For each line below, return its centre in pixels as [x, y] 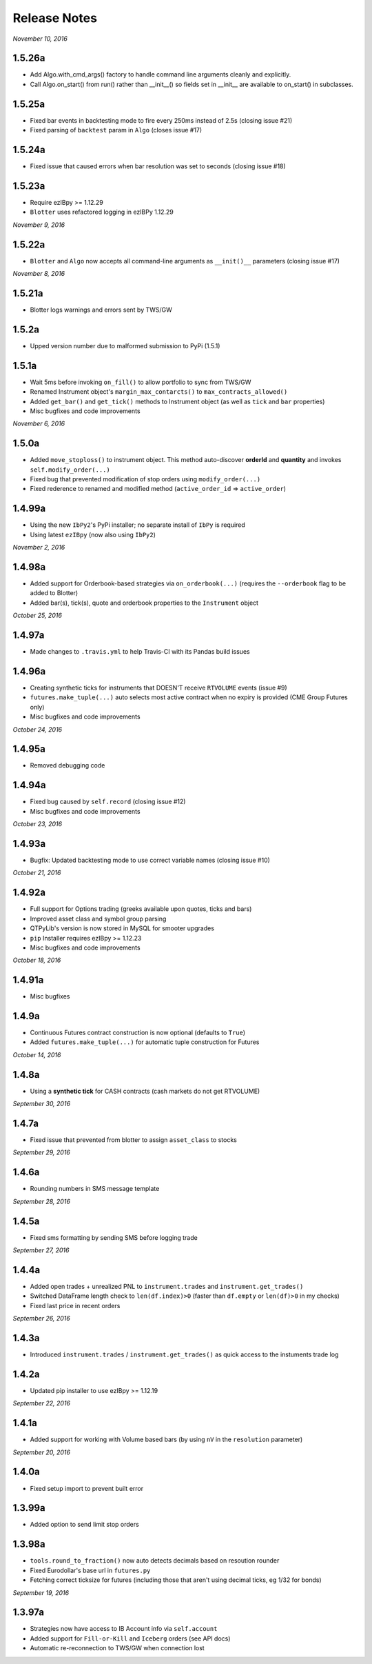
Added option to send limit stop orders [84, 1525]
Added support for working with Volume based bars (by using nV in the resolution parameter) [166, 1440]
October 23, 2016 [37, 824]
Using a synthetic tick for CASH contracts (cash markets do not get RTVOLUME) [145, 1091]
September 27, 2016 [41, 1250]
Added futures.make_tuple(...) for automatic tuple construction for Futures [145, 1042]
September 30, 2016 [42, 1104]
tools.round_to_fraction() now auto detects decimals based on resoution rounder [155, 1561]
